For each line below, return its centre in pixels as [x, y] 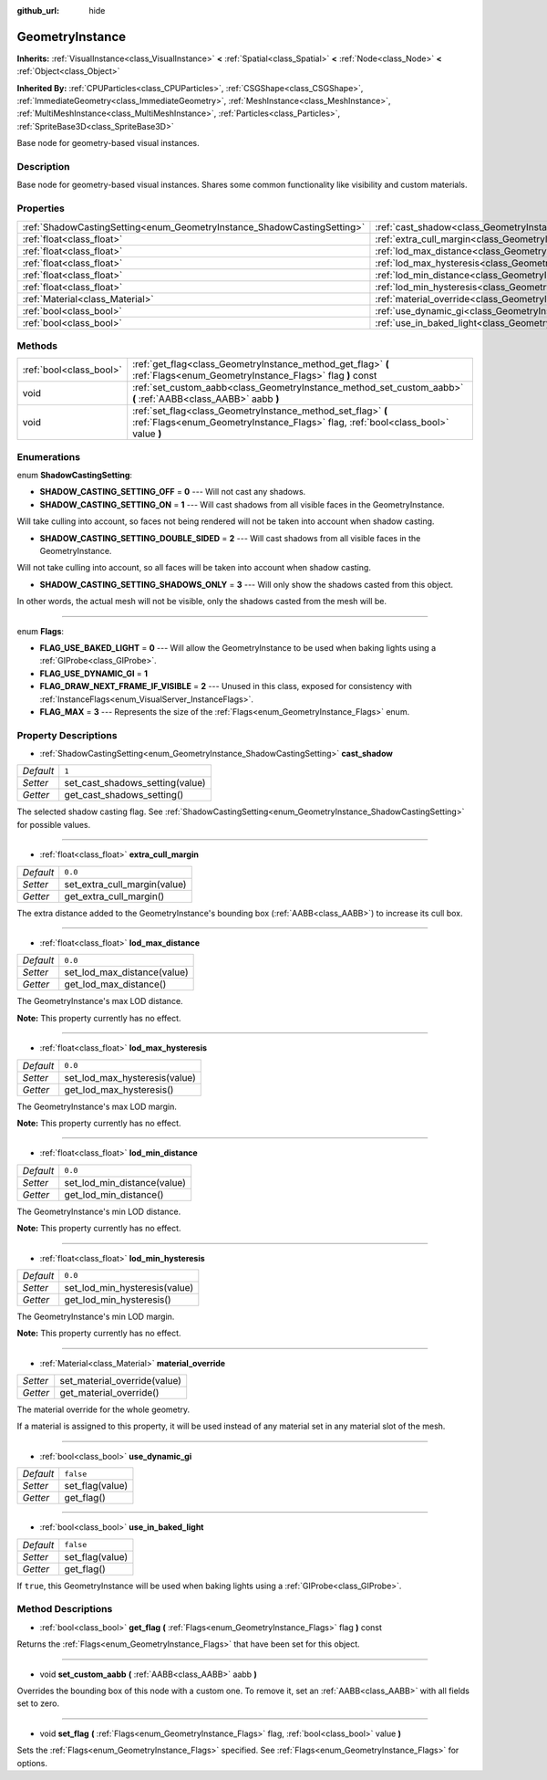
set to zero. [38, 1703]
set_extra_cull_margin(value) [125, 884]
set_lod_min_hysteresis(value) [129, 1287]
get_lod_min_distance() [114, 1194]
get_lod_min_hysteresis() [118, 1299]
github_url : [38, 10]
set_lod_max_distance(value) [126, 972]
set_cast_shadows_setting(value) [135, 783]
